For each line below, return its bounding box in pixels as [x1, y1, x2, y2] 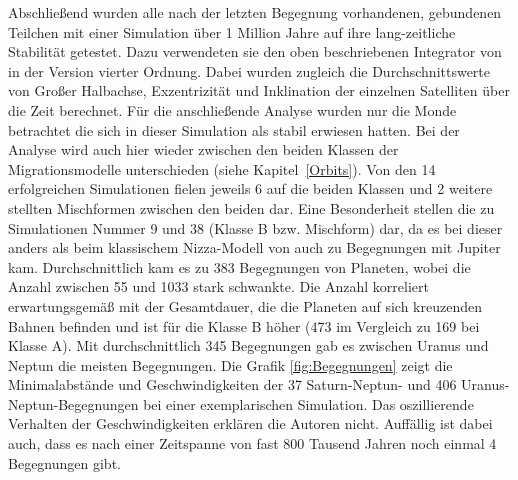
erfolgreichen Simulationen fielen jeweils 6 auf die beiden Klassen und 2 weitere [8, 178, 493, 199]
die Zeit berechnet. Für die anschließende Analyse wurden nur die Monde [8, 99, 457, 120]
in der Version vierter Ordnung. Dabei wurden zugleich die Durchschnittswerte [8, 60, 491, 81]
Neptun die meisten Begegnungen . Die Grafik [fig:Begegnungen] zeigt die [8, 354, 453, 375]
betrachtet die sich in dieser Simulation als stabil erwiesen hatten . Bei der [8, 119, 460, 140]
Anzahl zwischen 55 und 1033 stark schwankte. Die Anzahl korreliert [8, 276, 429, 297]
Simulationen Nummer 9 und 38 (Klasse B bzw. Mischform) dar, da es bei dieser [8, 217, 503, 238]
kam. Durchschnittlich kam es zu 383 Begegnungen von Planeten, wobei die [8, 256, 471, 277]
